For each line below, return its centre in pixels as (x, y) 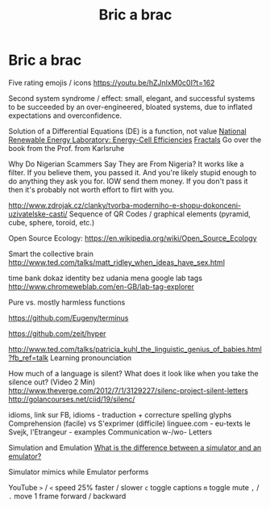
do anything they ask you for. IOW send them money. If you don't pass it (128, 181)
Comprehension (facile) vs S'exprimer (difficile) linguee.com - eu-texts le (130, 423)
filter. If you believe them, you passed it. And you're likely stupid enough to (132, 172)
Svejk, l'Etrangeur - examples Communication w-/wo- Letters (110, 432)
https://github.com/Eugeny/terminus (69, 317)
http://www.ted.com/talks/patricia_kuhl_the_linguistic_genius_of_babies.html (135, 349)
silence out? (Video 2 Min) (52, 382)
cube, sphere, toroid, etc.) (52, 222)
